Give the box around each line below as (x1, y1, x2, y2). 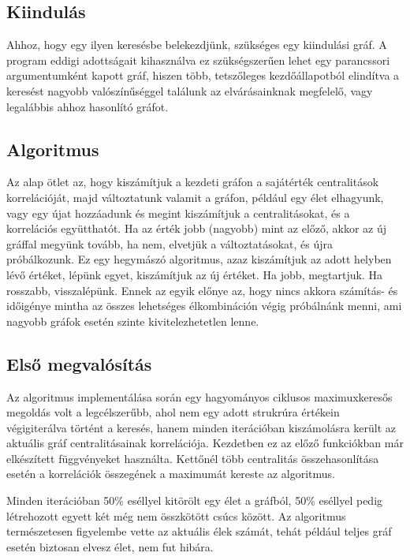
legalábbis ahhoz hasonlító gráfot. (6, 98, 169, 114)
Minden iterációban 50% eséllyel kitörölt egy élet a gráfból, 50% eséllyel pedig (6, 492, 383, 509)
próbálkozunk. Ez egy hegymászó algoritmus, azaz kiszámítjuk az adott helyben (6, 251, 392, 267)
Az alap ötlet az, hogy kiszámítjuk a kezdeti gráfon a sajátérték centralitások (6, 174, 379, 190)
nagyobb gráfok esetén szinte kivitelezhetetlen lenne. (6, 312, 259, 329)
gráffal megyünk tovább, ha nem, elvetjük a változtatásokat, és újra (6, 235, 334, 252)
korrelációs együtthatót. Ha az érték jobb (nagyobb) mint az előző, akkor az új (6, 220, 387, 237)
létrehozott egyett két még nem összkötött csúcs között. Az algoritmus (6, 507, 346, 524)
